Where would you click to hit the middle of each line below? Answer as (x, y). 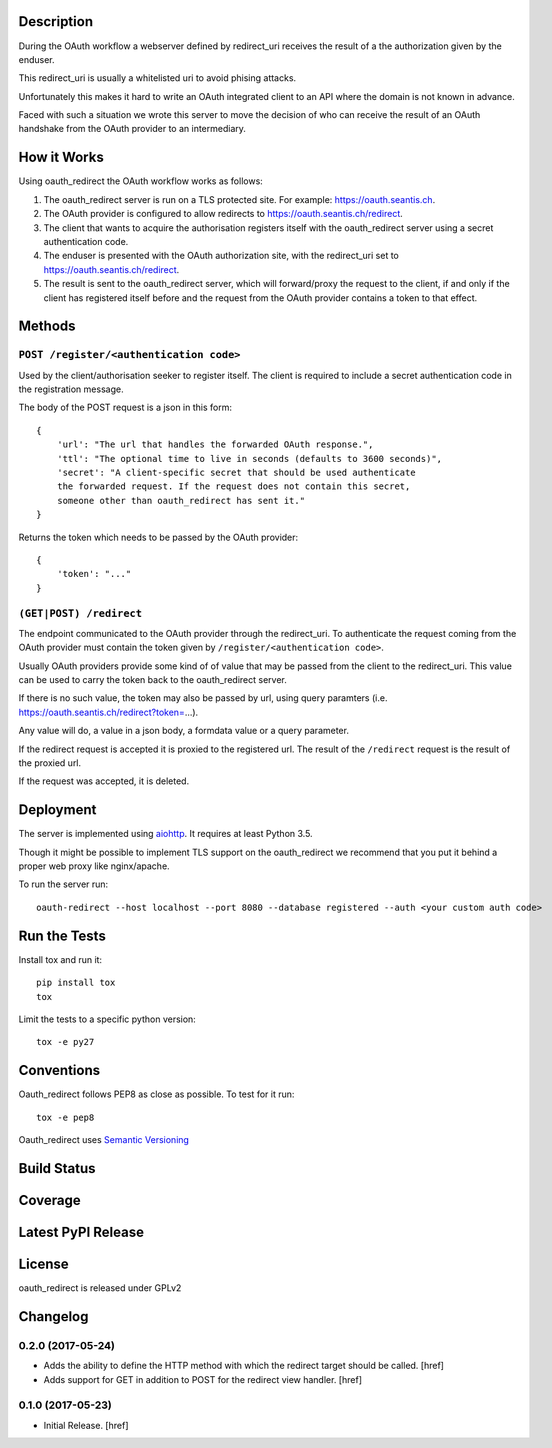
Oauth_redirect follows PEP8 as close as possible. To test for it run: (156, 1094)
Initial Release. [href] (86, 1425)
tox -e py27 (65, 1042)
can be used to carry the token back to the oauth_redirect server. (152, 680)
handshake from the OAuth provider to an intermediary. (132, 129)
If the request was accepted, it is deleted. (104, 781)
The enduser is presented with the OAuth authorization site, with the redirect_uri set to (221, 256)
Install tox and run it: (60, 959)
